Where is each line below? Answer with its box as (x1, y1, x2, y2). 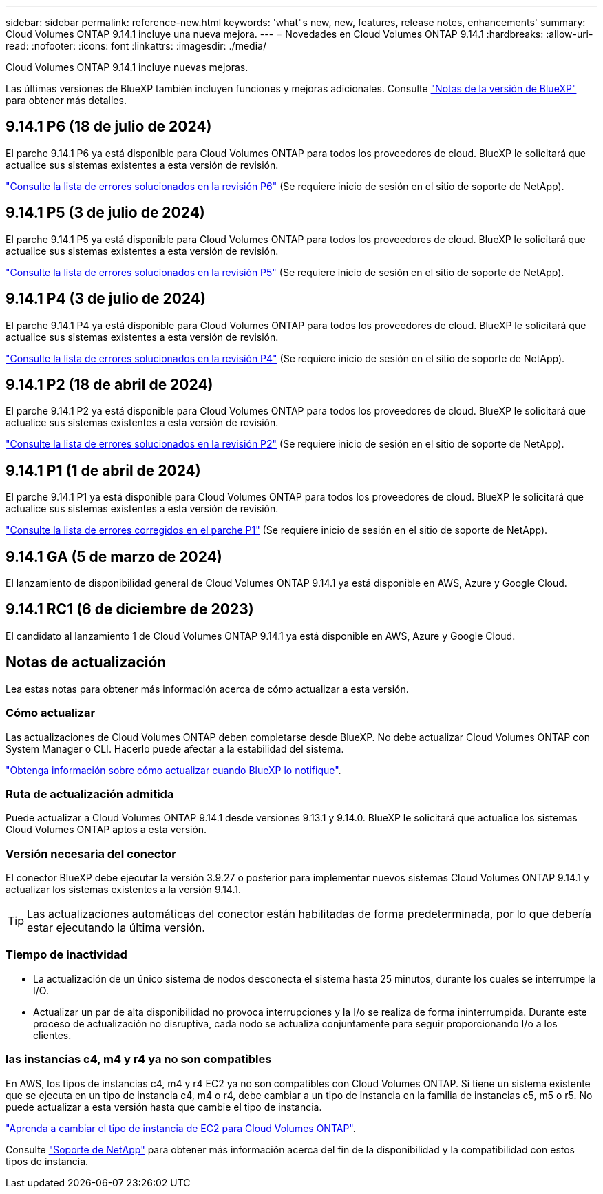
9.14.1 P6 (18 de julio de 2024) (6, 118, 212, 136)
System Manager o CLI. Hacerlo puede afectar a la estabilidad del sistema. (6, 742, 344, 755)
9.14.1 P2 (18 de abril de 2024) (6, 375, 213, 393)
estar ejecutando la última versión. (27, 921, 205, 934)
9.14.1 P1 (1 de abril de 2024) (6, 461, 201, 479)
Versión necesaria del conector (6, 846, 176, 861)
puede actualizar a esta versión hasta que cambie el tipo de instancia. (6, 1100, 322, 1113)
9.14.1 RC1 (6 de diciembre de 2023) (6, 600, 254, 618)
